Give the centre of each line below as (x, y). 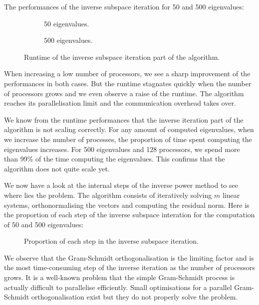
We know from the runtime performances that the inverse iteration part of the (124, 119)
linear (231, 195)
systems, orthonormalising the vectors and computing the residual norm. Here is (127, 205)
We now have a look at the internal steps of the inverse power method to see (121, 185)
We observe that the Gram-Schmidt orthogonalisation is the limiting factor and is (129, 257)
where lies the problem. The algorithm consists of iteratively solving (108, 195)
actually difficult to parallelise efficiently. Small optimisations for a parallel (118, 287)
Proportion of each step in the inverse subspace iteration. (111, 241)
